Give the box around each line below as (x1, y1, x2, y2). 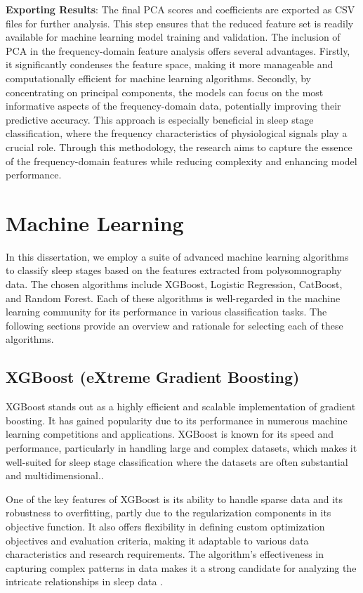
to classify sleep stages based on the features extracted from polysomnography (6, 263, 342, 278)
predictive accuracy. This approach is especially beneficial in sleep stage (6, 112, 314, 126)
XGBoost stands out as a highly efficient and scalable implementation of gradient (6, 399, 356, 414)
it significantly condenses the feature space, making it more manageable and (6, 57, 334, 72)
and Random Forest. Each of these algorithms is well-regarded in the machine (6, 290, 341, 305)
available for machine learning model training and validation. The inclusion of (6, 30, 341, 44)
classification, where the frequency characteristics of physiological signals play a (6, 126, 348, 141)
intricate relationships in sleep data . (6, 574, 163, 589)
